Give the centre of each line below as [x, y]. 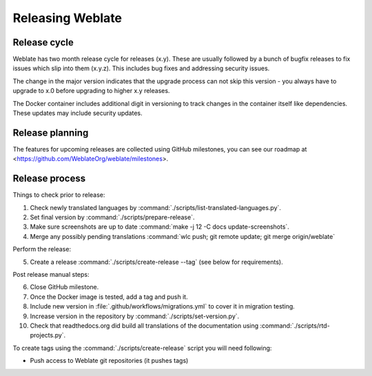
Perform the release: [42, 249]
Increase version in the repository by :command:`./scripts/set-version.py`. [135, 316]
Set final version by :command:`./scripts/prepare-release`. [112, 217]
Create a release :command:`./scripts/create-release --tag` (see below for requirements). [156, 262]
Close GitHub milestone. [64, 287]
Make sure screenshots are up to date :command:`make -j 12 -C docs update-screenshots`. [159, 227]
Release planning [51, 133]
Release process [49, 179]
